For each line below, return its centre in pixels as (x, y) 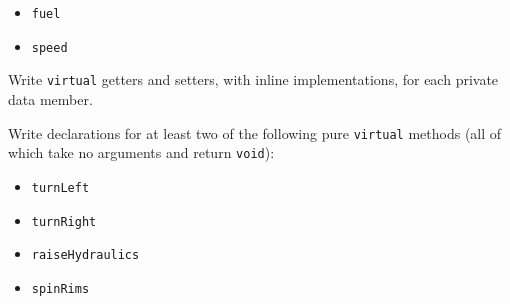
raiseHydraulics (85, 255)
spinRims (60, 288)
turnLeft (60, 187)
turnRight (64, 221)
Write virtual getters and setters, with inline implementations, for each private (253, 79)
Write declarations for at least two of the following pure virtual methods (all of (255, 132)
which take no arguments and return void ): (141, 152)
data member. (50, 98)
